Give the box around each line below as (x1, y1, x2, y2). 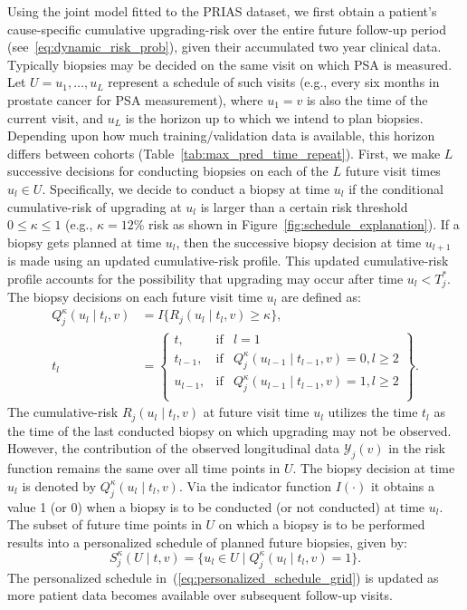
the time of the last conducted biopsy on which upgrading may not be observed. (7, 421, 452, 440)
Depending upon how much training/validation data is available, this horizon (7, 126, 435, 145)
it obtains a (370, 476, 434, 495)
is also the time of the (306, 90, 428, 109)
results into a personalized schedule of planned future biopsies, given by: (7, 532, 407, 551)
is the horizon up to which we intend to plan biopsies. (125, 108, 424, 127)
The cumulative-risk (7, 402, 119, 421)
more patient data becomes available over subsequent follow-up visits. (7, 586, 393, 605)
